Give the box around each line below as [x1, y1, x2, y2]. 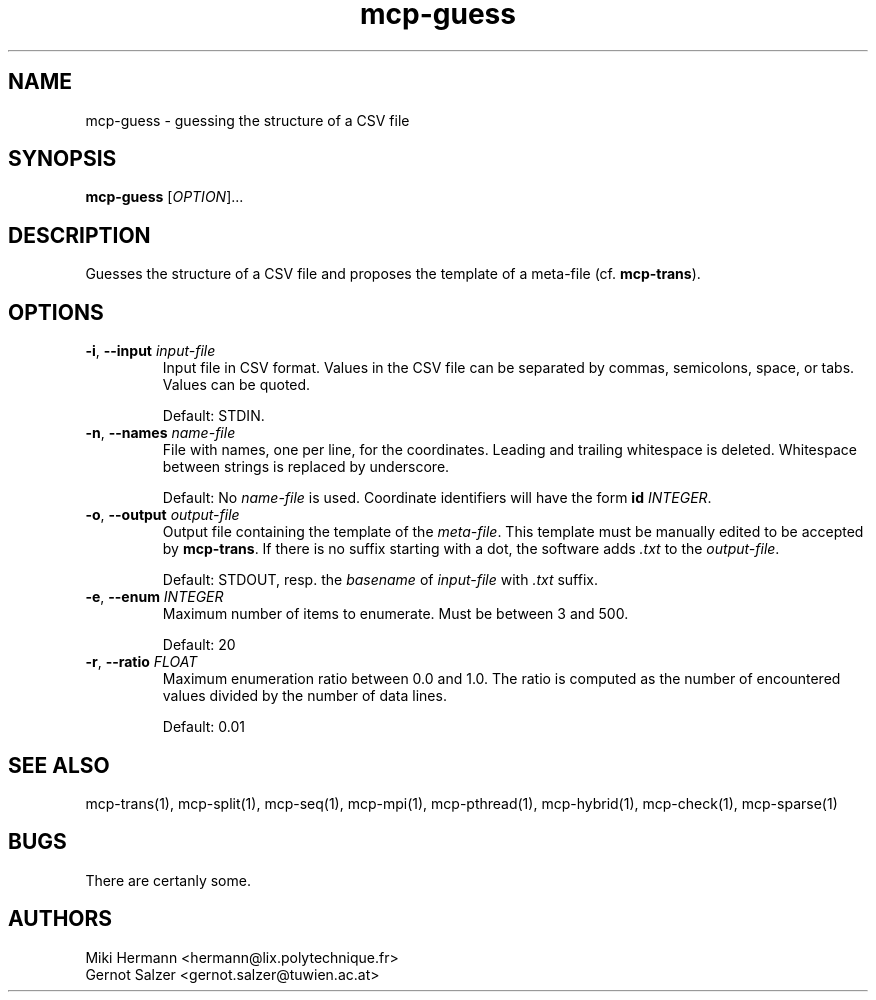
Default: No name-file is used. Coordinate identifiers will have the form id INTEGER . [162, 489, 712, 507]
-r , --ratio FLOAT [85, 653, 198, 671]
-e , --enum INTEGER [85, 588, 224, 606]
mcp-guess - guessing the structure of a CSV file [85, 111, 410, 129]
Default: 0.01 [162, 718, 245, 736]
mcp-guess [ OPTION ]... [85, 188, 244, 206]
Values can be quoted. [162, 376, 311, 394]
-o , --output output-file [85, 506, 240, 524]
